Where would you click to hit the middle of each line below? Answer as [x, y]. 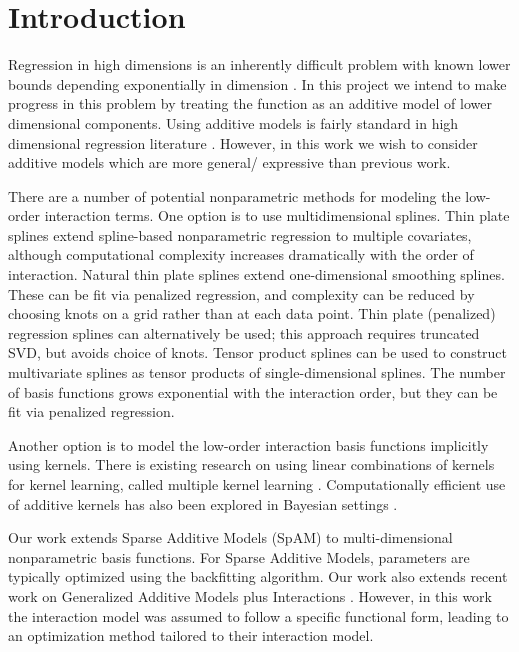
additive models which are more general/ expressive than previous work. [229, 162]
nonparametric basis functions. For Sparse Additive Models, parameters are [239, 556]
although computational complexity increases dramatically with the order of [241, 254]
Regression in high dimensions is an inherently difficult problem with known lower [259, 64]
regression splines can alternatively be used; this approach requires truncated [244, 332]
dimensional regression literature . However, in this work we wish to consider [243, 142]
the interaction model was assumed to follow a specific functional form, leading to [258, 615]
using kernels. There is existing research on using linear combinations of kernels [251, 464]
